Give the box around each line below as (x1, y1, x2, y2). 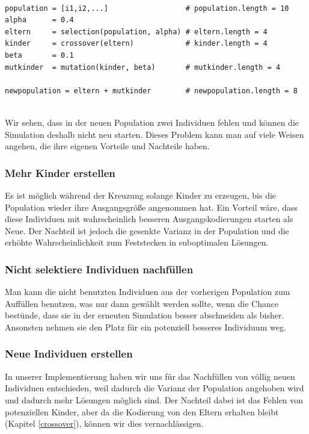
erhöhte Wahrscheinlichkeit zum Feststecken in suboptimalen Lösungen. (5, 236, 269, 249)
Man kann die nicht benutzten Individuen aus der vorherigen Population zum (5, 285, 290, 298)
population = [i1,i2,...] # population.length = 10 (5, 4, 289, 13)
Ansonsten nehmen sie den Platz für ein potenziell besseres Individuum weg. (5, 320, 286, 333)
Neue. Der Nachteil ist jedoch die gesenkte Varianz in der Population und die (5, 224, 289, 237)
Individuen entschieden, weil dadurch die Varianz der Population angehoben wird (5, 382, 304, 394)
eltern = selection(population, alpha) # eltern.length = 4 (5, 27, 268, 36)
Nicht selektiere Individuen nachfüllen (5, 261, 194, 276)
